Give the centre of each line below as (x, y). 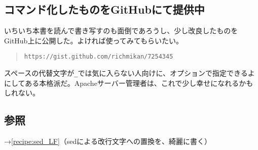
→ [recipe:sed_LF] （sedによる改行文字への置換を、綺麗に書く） (108, 141)
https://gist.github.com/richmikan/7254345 (99, 57)
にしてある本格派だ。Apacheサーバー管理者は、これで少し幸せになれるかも (129, 83)
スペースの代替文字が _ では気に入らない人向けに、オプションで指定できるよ (130, 73)
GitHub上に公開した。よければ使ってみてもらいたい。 (94, 40)
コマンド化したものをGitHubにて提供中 (104, 9)
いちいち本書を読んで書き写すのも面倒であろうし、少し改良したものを (121, 31)
